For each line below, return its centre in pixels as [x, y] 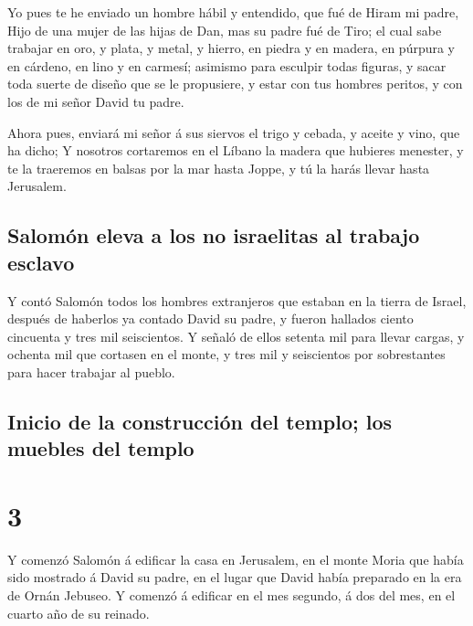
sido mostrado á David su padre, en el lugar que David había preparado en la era [235, 577]
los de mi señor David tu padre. [96, 101]
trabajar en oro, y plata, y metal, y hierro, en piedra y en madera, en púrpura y [231, 48]
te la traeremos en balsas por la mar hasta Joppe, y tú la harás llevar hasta [219, 168]
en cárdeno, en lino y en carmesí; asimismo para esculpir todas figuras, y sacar [227, 65]
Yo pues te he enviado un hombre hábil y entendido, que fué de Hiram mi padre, [233, 12]
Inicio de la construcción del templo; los [200, 421]
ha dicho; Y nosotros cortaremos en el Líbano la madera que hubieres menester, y [236, 150]
